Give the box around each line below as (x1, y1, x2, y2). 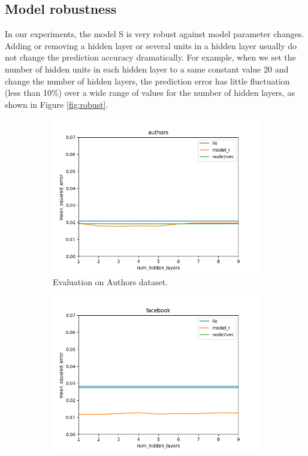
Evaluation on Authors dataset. (53, 275, 168, 288)
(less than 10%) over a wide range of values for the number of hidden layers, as (5, 86, 295, 99)
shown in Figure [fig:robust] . (5, 98, 108, 110)
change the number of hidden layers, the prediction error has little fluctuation (5, 74, 290, 87)
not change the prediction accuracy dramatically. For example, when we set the (5, 51, 296, 64)
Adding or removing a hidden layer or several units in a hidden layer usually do (5, 39, 297, 52)
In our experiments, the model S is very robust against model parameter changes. (5, 28, 304, 40)
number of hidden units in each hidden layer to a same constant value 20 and (5, 62, 289, 75)
